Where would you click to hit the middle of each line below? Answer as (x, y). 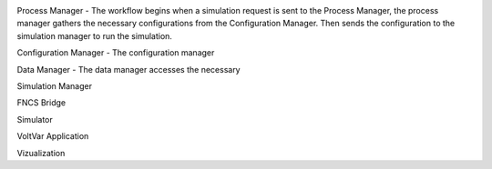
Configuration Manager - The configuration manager (116, 53)
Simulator (35, 119)
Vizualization (41, 153)
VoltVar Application (53, 136)
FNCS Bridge (41, 103)
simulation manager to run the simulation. (95, 35)
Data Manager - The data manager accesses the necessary (128, 69)
